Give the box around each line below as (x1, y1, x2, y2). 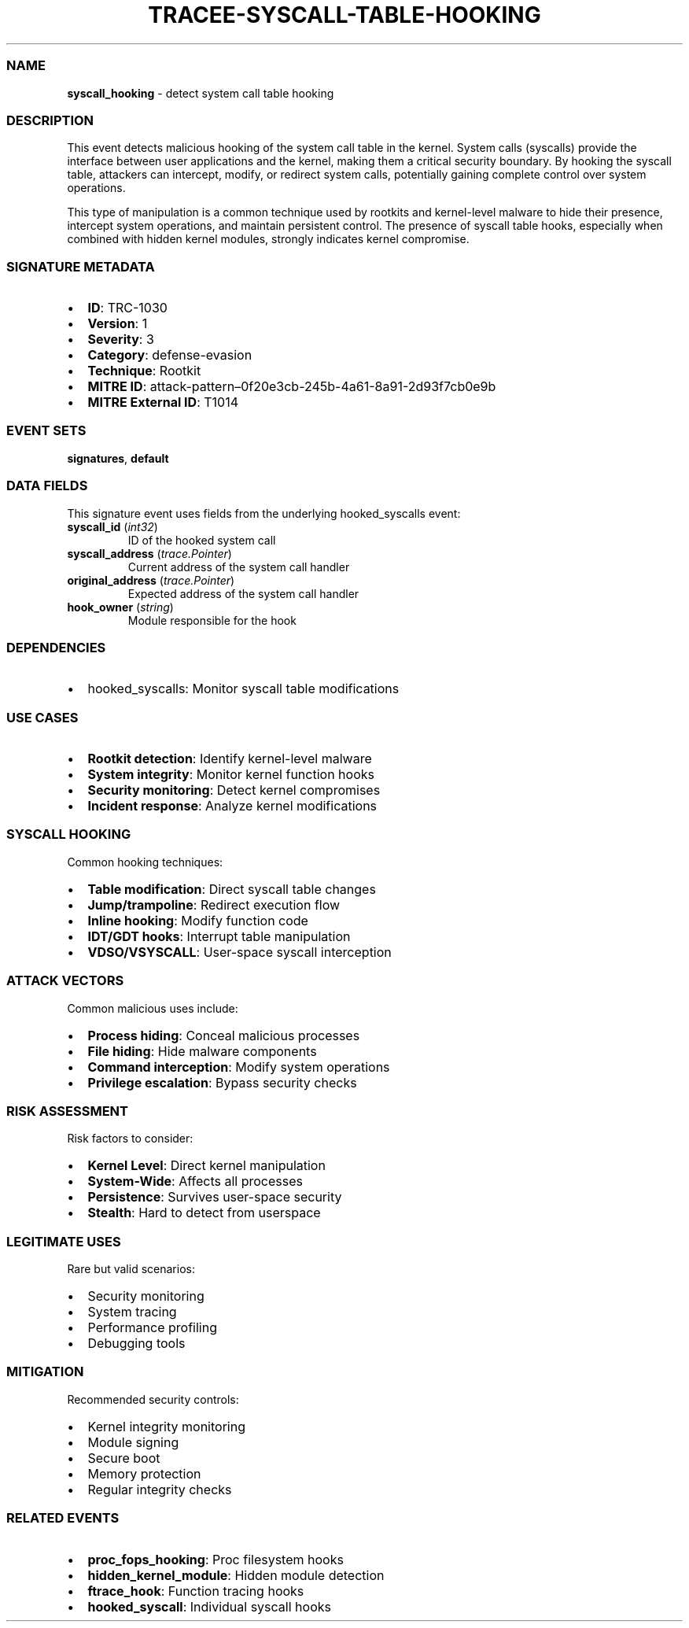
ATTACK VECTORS (6, 973, 124, 989)
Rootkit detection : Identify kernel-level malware (87, 751, 372, 766)
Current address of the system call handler (127, 559, 350, 574)
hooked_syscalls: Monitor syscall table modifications (87, 681, 400, 697)
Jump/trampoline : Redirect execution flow (87, 896, 341, 913)
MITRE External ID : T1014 (87, 394, 239, 410)
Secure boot (87, 1449, 160, 1466)
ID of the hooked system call (127, 533, 276, 547)
